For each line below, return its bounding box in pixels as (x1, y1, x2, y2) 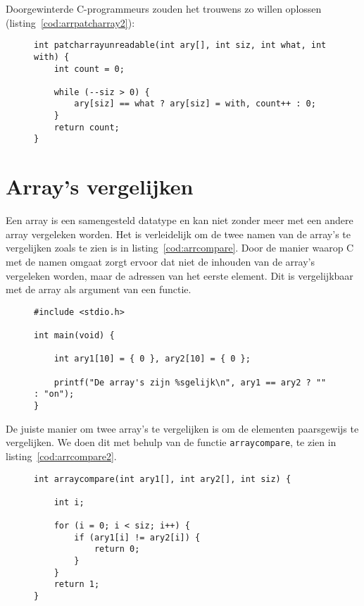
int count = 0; (54, 63, 125, 74)
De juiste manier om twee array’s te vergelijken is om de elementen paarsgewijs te (6, 421, 359, 435)
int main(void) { (34, 330, 115, 341)
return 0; (94, 544, 140, 555)
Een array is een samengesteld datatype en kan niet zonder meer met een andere (6, 213, 353, 228)
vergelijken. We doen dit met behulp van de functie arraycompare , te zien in (6, 435, 337, 450)
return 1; (54, 579, 100, 590)
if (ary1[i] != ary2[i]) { (74, 532, 201, 543)
